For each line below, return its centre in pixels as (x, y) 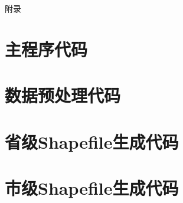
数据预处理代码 (63, 95)
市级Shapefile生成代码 (92, 187)
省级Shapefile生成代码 (92, 141)
